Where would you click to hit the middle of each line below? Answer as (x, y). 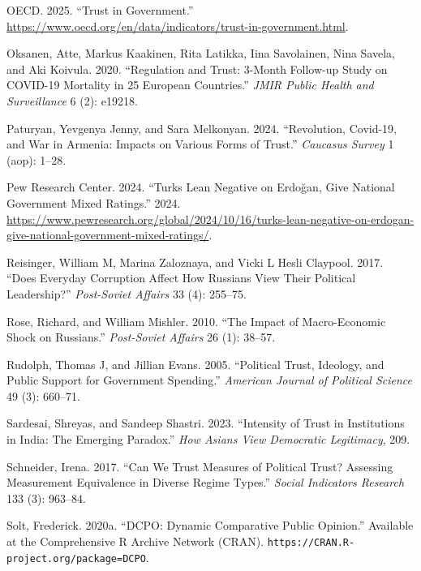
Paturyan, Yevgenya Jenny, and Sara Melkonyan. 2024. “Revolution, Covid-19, (202, 128)
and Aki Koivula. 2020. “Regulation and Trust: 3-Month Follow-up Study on (197, 69)
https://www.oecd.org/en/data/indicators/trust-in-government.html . (178, 26)
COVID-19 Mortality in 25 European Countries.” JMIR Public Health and (190, 85)
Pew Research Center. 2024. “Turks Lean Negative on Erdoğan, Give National (201, 187)
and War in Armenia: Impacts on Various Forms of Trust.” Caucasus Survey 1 (200, 144)
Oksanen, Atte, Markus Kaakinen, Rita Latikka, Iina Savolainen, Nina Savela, (201, 53)
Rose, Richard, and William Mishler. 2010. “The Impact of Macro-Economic (196, 321)
